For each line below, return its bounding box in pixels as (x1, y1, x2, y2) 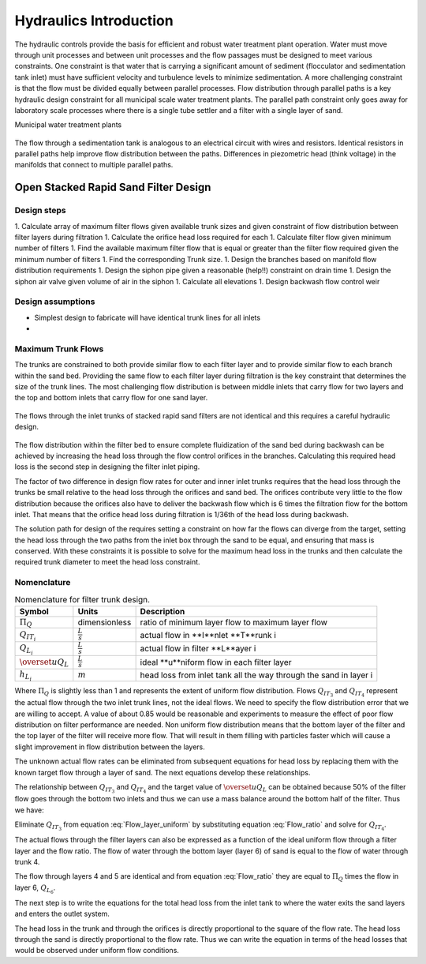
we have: (14, 805, 45, 815)
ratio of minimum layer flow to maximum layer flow (140, 617, 327, 628)
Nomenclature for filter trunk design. (14, 594, 150, 605)
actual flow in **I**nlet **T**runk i (140, 629, 276, 640)
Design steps (14, 205, 66, 216)
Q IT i (19, 628, 36, 643)
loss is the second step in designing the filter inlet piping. (14, 462, 200, 471)
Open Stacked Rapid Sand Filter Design (14, 181, 211, 194)
